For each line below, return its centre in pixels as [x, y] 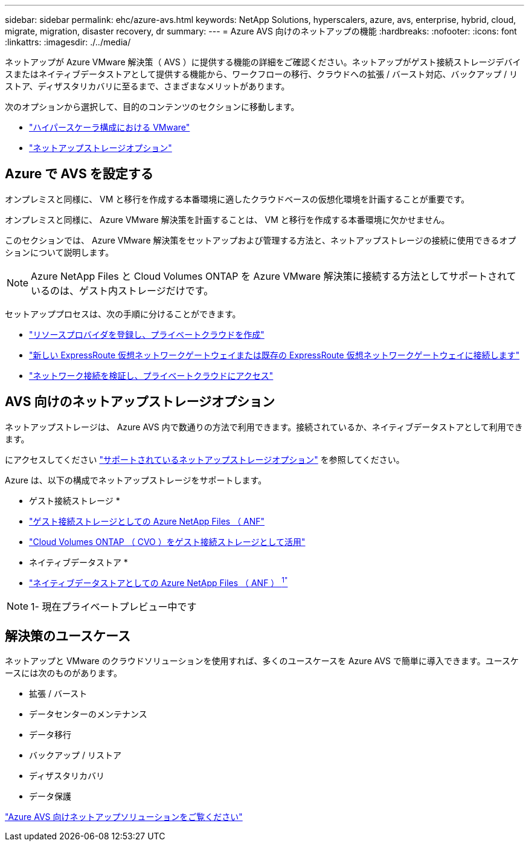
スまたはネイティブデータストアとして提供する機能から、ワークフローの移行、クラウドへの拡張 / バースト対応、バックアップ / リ [261, 74]
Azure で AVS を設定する [79, 174]
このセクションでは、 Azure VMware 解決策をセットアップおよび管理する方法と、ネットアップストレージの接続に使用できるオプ [261, 240]
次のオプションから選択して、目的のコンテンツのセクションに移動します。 [152, 107]
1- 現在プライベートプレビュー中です [114, 607]
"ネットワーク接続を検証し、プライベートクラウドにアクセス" [151, 375]
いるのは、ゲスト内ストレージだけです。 [122, 290]
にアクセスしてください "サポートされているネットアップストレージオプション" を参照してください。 [205, 459]
